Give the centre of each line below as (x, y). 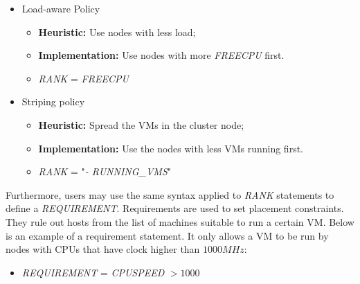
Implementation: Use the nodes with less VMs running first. (171, 148)
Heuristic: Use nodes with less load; (117, 32)
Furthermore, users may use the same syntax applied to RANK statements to (170, 194)
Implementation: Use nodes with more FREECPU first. (161, 55)
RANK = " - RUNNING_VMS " (105, 171)
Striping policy (53, 101)
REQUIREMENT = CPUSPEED (93, 272)
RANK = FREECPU (83, 78)
